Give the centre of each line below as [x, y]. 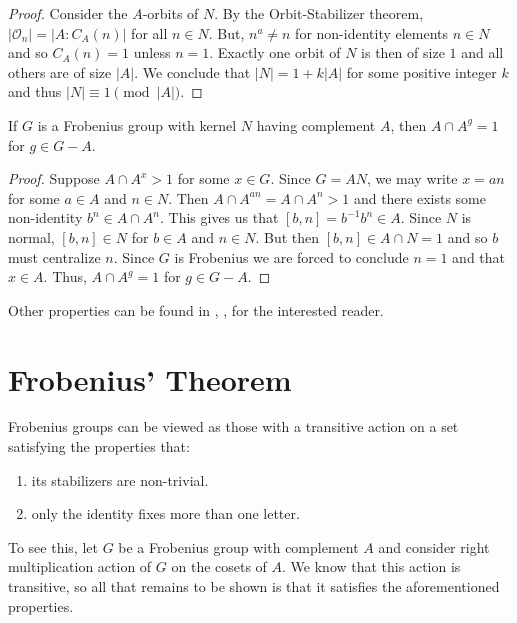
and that [479, 256]
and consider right [434, 546]
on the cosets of [219, 566]
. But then [287, 236]
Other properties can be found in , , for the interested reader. [196, 309]
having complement [316, 124]
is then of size [403, 52]
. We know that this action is [371, 566]
